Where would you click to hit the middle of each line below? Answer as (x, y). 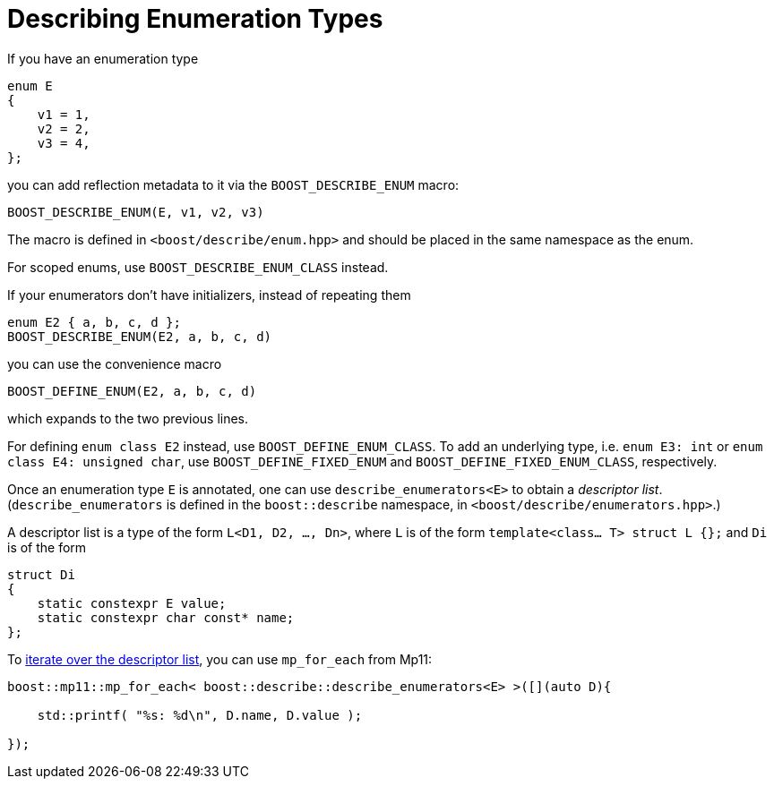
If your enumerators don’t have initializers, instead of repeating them (209, 295)
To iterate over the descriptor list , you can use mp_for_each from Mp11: (220, 659)
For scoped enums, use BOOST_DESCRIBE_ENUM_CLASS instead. (198, 267)
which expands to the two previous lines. (128, 418)
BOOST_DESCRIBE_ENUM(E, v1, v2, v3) (136, 212)
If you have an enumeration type (103, 58)
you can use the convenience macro (115, 363)
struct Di (41, 574)
